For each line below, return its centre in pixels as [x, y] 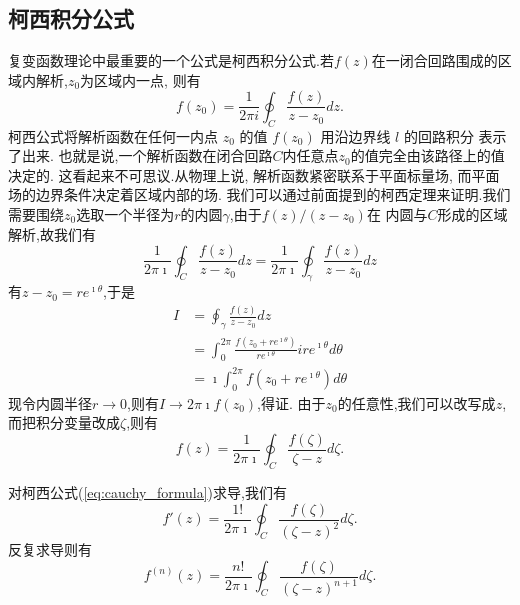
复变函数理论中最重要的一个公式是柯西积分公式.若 [171, 60]
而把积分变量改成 [64, 422]
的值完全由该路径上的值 [427, 155]
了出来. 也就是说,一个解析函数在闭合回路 [140, 155]
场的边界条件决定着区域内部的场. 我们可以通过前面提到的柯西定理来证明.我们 [259, 194]
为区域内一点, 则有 [140, 79]
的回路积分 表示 [455, 135]
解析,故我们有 [52, 233]
